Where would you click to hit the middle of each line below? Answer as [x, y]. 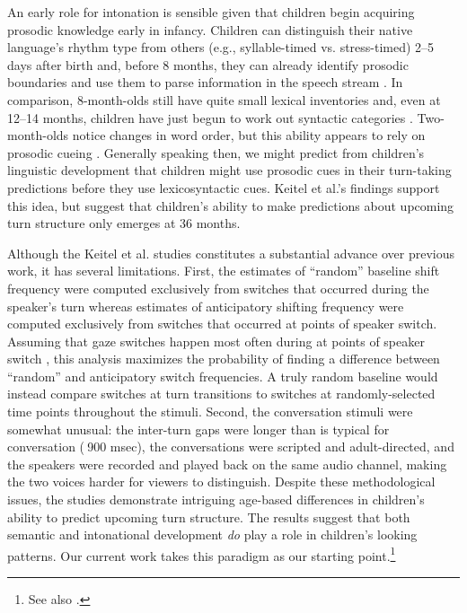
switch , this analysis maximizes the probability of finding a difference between [224, 359]
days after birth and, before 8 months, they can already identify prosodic [208, 64]
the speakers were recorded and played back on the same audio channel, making [227, 464]
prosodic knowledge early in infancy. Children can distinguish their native [210, 29]
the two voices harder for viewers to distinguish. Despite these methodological [221, 482]
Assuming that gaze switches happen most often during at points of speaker [216, 341]
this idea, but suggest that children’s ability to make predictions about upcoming [231, 205]
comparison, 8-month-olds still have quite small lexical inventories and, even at [224, 99]
